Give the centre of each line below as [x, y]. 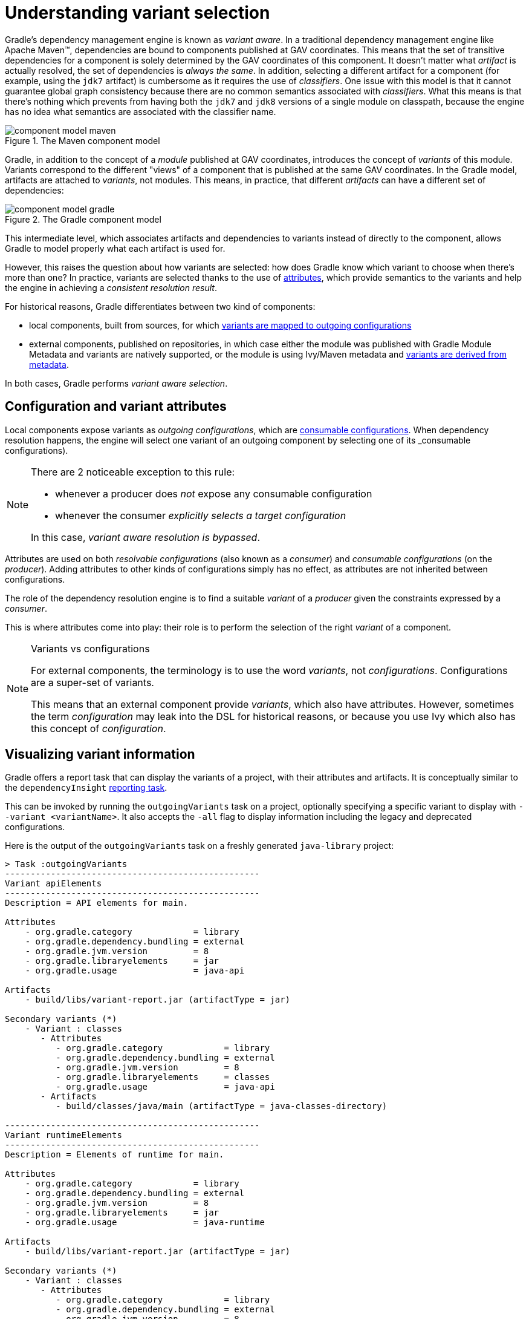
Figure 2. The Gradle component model [83, 219]
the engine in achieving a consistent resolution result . [111, 287]
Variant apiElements [54, 884]
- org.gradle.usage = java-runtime [145, 1222]
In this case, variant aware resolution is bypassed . [146, 537]
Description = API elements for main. [97, 903]
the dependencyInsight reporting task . [86, 788]
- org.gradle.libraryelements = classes [163, 1077]
